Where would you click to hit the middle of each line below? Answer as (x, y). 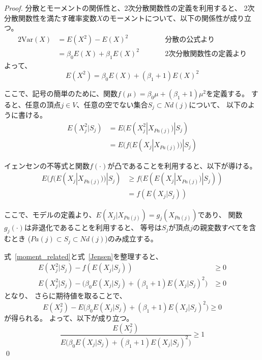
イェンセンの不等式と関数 (47, 165)
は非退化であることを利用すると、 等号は (93, 227)
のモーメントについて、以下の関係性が (166, 18)
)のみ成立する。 (131, 239)
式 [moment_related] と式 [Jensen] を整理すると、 (83, 256)
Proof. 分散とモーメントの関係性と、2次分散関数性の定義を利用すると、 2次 (129, 8)
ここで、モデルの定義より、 (50, 214)
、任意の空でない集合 (112, 104)
